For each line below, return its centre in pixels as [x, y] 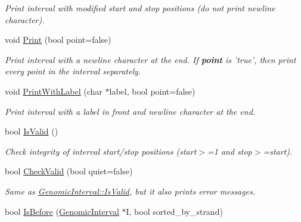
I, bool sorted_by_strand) [174, 211]
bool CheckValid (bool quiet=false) [69, 171]
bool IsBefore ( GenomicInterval [62, 211]
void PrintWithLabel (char [54, 91]
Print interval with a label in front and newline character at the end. [130, 111]
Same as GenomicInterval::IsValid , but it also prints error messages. [130, 191]
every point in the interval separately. [73, 71]
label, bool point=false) [152, 91]
